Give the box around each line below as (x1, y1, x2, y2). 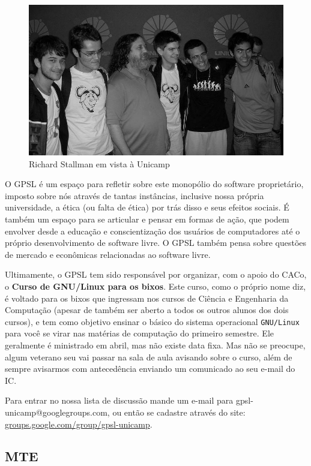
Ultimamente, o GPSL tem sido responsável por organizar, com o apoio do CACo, (5, 268, 307, 281)
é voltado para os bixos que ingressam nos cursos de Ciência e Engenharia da (5, 291, 289, 304)
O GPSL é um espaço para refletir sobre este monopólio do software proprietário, (5, 178, 304, 190)
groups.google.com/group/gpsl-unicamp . (5, 417, 152, 430)
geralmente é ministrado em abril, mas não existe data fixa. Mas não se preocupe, (5, 338, 306, 351)
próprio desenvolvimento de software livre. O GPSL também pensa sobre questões (5, 236, 307, 249)
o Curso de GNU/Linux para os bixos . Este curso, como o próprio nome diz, (5, 279, 306, 292)
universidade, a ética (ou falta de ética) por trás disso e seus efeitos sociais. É (5, 201, 289, 214)
